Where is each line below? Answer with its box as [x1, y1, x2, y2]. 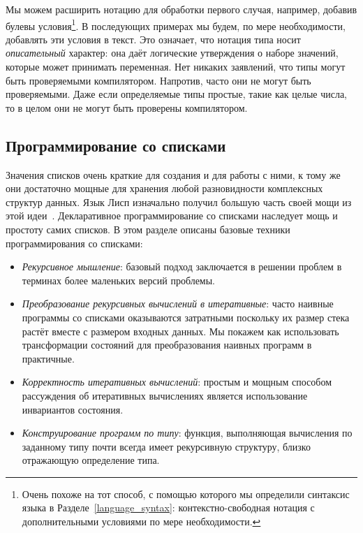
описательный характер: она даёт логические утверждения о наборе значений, [6, 45, 339, 60]
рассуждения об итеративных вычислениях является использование [22, 388, 308, 402]
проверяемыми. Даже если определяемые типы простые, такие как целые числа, [6, 87, 348, 101]
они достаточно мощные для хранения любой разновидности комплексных [6, 181, 323, 196]
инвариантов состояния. [22, 402, 124, 416]
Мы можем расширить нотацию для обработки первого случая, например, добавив [6, 2, 357, 16]
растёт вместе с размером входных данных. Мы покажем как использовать [22, 323, 339, 338]
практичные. [22, 351, 75, 365]
